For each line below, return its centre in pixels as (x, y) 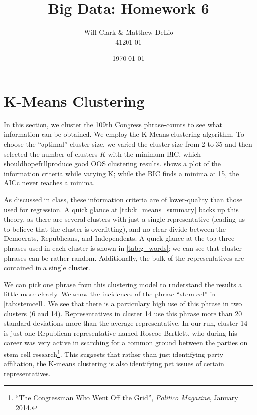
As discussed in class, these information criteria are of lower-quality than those (123, 199)
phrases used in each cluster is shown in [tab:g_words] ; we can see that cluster (123, 248)
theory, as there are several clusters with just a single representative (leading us (124, 219)
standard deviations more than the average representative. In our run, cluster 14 (126, 323)
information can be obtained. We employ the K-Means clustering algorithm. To (124, 134)
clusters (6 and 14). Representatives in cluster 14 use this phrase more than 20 (123, 313)
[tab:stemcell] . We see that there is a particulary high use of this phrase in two (123, 303)
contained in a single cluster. (47, 267)
